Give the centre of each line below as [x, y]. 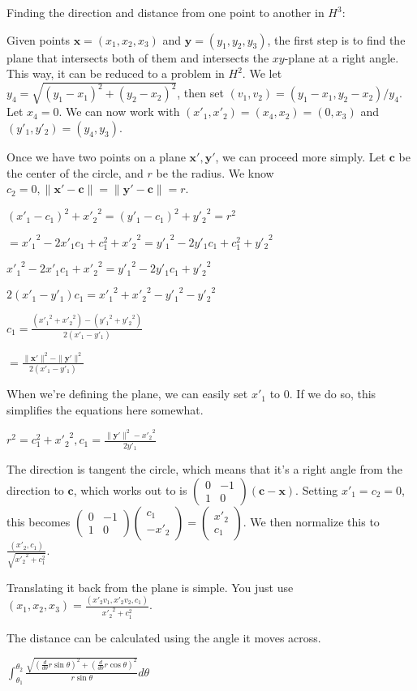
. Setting [317, 489]
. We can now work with [119, 112]
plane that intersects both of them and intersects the [138, 57]
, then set [200, 93]
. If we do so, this [333, 394]
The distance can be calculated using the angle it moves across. [164, 637]
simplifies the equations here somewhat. [105, 409]
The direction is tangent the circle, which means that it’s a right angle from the [205, 468]
